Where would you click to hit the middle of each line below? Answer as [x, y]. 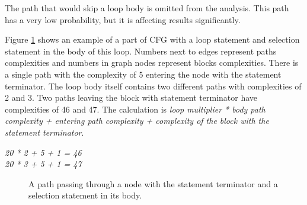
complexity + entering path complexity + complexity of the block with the [137, 121]
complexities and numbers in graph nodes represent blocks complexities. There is [152, 63]
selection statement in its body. [85, 195]
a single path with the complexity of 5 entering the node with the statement [143, 74]
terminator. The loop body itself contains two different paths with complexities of [153, 86]
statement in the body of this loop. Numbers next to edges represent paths [141, 51]
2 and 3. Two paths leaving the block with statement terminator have [131, 97]
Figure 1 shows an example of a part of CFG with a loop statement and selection [152, 39]
